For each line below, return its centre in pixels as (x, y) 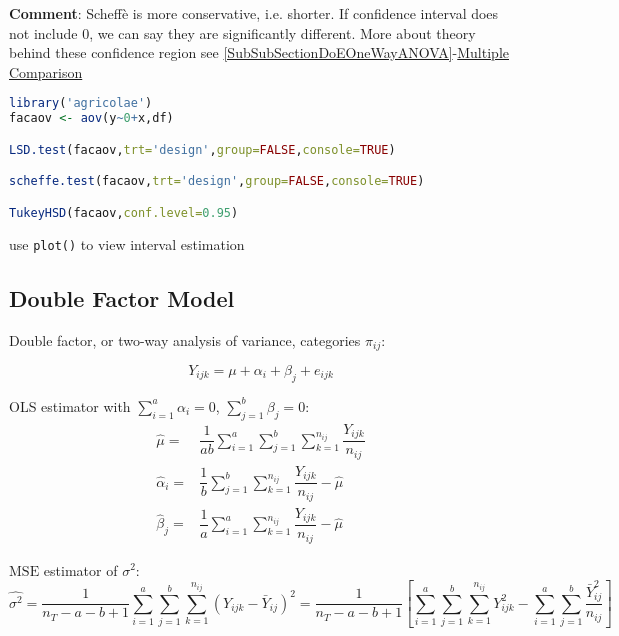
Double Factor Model (122, 297)
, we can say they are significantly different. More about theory (282, 32)
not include (43, 32)
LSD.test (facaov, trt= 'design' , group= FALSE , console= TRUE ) (202, 149)
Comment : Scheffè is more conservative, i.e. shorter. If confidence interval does (254, 13)
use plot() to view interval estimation (127, 243)
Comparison (46, 71)
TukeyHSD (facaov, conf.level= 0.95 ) (124, 212)
